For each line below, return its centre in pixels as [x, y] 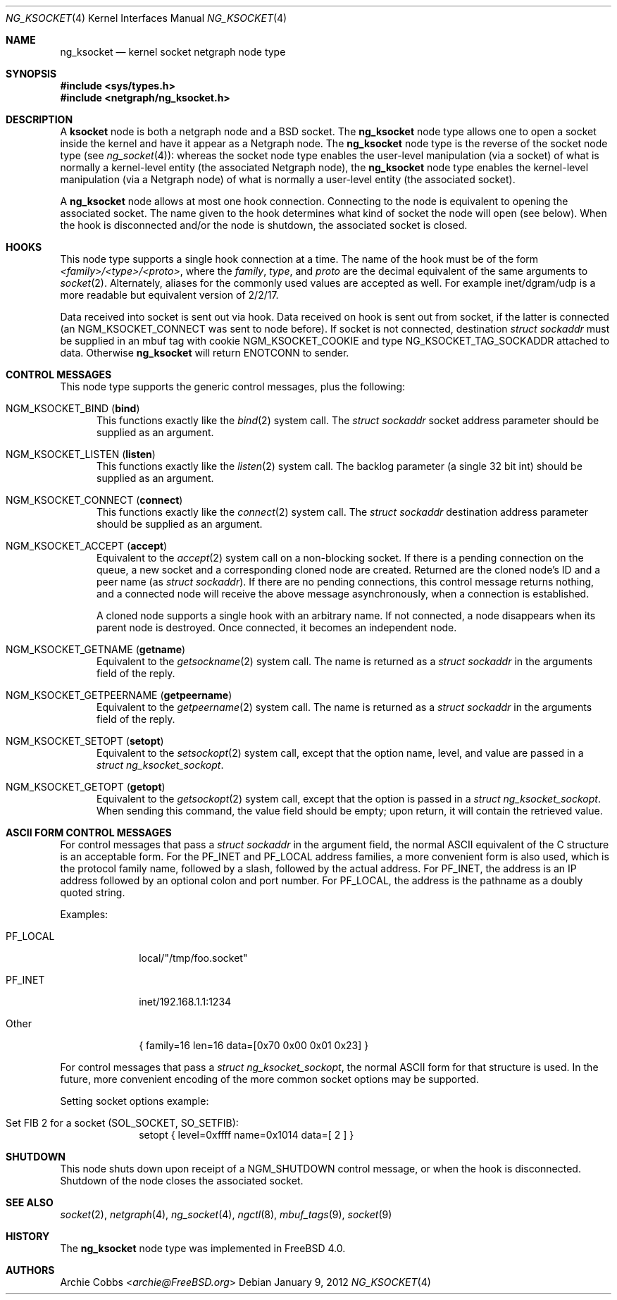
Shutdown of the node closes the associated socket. [182, 1181]
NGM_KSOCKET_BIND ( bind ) [73, 408]
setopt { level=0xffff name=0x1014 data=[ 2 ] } [247, 1135]
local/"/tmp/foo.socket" [193, 958]
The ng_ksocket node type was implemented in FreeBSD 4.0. [203, 1248]
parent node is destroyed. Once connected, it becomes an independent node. [277, 627]
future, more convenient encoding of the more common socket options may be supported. [269, 1079]
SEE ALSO [30, 1202]
